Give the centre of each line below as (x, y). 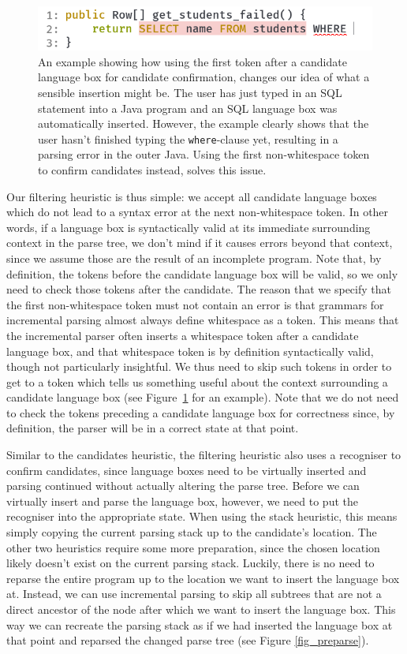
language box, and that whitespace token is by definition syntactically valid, (190, 351)
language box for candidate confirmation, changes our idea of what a (204, 77)
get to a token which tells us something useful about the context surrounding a (197, 381)
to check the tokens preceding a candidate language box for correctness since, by (201, 412)
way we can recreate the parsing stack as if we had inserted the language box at (200, 624)
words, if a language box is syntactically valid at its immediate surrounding (189, 227)
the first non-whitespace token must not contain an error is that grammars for (195, 304)
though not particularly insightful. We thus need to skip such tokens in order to (199, 366)
